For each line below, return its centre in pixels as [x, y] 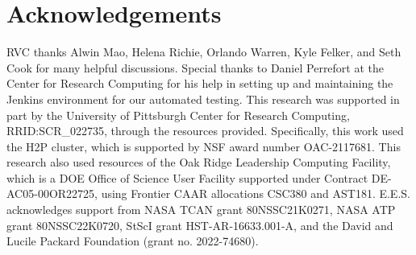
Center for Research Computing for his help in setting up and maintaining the [200, 83]
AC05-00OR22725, [52, 193]
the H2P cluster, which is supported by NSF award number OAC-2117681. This [204, 146]
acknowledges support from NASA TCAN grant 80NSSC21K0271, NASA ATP [201, 210]
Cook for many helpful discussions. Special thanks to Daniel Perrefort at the [196, 67]
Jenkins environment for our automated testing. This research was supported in [203, 99]
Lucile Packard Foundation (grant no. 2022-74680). [133, 241]
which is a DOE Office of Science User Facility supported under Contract [187, 177]
